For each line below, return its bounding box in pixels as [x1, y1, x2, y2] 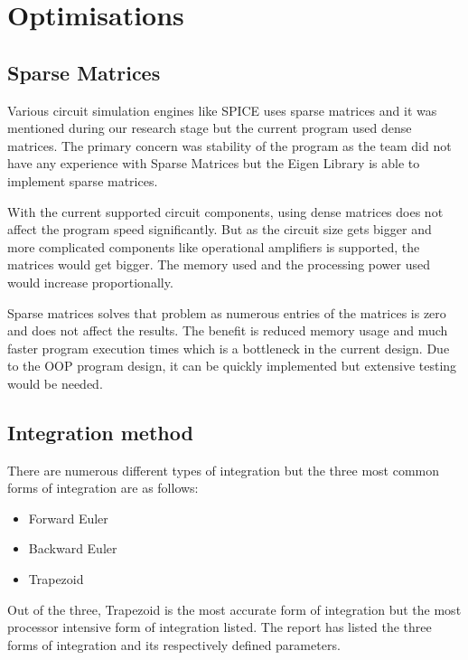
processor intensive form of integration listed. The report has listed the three [7, 618, 432, 636]
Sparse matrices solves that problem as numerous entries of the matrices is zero [7, 303, 446, 322]
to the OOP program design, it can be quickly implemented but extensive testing [7, 356, 457, 375]
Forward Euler [28, 508, 108, 527]
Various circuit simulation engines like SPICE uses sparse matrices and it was [7, 100, 437, 119]
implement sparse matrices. [7, 171, 158, 190]
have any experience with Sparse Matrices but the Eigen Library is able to [7, 154, 420, 173]
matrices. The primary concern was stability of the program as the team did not [7, 136, 452, 155]
